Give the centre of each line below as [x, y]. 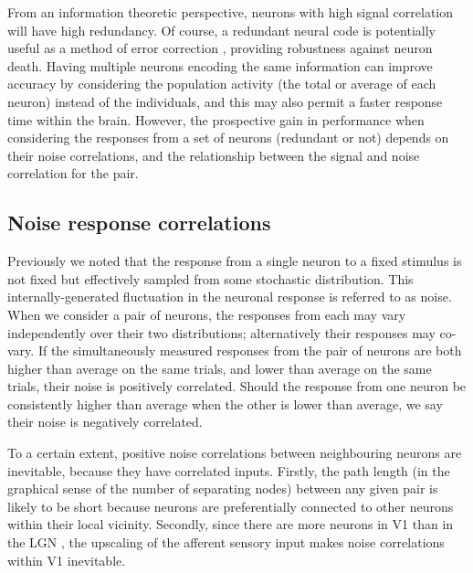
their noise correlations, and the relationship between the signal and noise [214, 155]
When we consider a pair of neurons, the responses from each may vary [207, 314]
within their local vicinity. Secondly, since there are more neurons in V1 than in [231, 524]
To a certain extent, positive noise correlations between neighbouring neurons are [235, 453]
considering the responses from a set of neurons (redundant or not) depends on [228, 138]
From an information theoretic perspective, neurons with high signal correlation [231, 12]
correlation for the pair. [73, 173]
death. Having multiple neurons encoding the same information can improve [220, 65]
